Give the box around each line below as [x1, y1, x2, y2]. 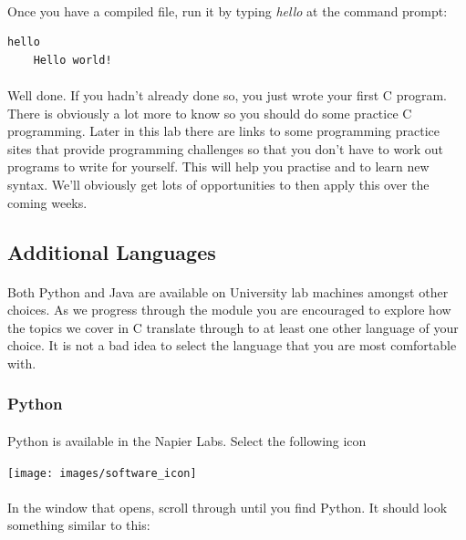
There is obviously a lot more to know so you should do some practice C [7, 103, 412, 122]
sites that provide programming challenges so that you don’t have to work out [7, 139, 444, 158]
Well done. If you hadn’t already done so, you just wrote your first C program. [7, 85, 447, 104]
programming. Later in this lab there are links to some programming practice [7, 121, 440, 140]
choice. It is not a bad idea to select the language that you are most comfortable [7, 336, 457, 355]
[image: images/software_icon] [7, 466, 197, 480]
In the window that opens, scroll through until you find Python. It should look [7, 497, 448, 516]
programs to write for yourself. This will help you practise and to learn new [7, 157, 430, 176]
